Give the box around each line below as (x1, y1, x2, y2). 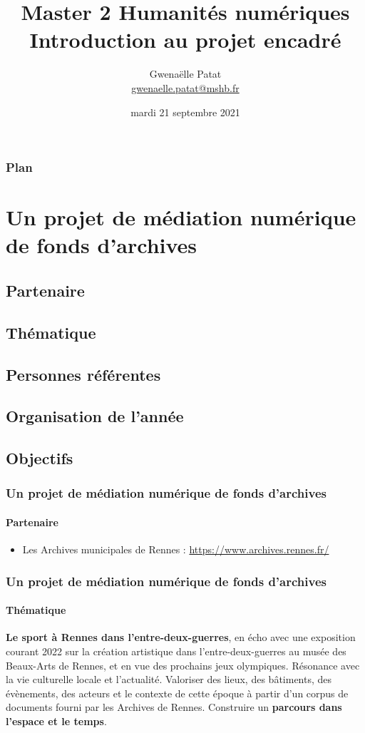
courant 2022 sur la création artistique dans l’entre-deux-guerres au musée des (6, 643, 346, 658)
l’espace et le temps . (6, 713, 107, 728)
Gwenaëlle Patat (149, 66, 222, 81)
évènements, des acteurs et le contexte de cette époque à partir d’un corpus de (6, 685, 349, 700)
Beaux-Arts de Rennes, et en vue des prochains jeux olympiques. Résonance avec (6, 657, 360, 672)
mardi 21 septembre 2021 (130, 104, 240, 119)
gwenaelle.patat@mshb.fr (131, 80, 240, 95)
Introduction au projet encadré (29, 25, 341, 54)
